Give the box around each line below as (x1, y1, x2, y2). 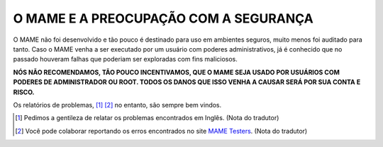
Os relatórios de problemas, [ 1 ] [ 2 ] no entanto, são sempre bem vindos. (13, 100, 222, 109)
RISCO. (13, 88, 35, 96)
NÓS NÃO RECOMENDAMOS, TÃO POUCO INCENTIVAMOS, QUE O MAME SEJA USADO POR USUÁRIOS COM (13, 68, 340, 76)
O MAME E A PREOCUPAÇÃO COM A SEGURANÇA (13, 11, 313, 26)
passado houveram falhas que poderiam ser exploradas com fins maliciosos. (13, 55, 238, 64)
